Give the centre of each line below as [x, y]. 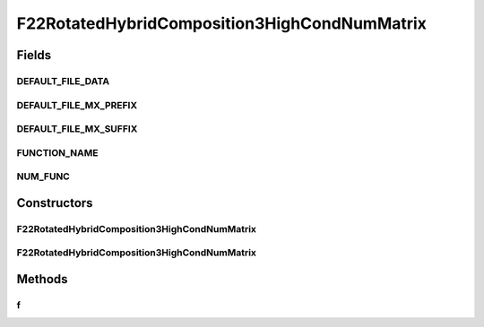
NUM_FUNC [43, 176]
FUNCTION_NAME [57, 152]
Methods [42, 279]
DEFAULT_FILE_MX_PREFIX [77, 105]
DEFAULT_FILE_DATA [63, 81]
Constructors [55, 203]
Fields [34, 55]
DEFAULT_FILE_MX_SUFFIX [77, 129]
